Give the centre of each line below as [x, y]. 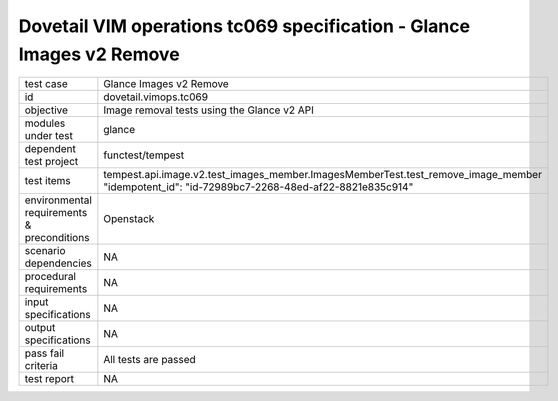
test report [49, 379]
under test [49, 136]
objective [46, 110]
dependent [50, 149]
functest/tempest [144, 155]
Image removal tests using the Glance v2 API [208, 110]
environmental [58, 200]
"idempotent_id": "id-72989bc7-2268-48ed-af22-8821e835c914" [258, 187]
